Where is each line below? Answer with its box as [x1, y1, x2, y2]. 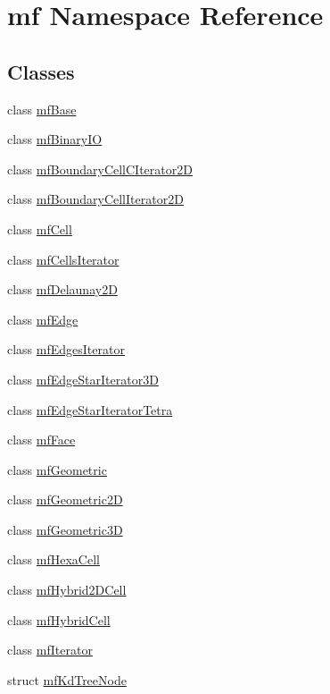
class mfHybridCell [7, 610, 111, 629]
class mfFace [7, 430, 76, 449]
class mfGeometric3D [7, 520, 123, 538]
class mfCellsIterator [7, 250, 120, 268]
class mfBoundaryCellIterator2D [7, 190, 184, 208]
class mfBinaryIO [7, 130, 103, 148]
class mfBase [7, 99, 77, 118]
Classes [7, 57, 75, 85]
